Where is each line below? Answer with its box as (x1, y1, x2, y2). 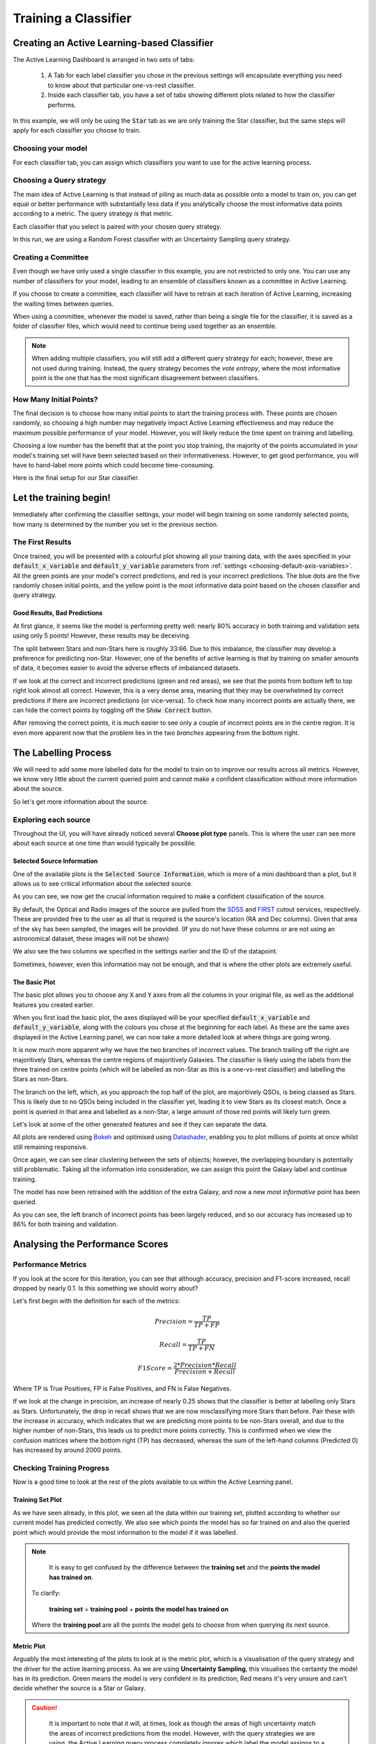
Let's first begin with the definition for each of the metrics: (13, 1297, 180, 1305)
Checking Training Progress (13, 1464, 109, 1473)
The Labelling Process (13, 746, 111, 758)
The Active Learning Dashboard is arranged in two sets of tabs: (13, 56, 195, 64)
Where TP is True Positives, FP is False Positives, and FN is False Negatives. (13, 1384, 232, 1392)
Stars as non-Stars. (13, 1075, 69, 1083)
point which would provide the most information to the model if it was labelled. (13, 1528, 238, 1536)
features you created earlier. (13, 1000, 94, 1009)
